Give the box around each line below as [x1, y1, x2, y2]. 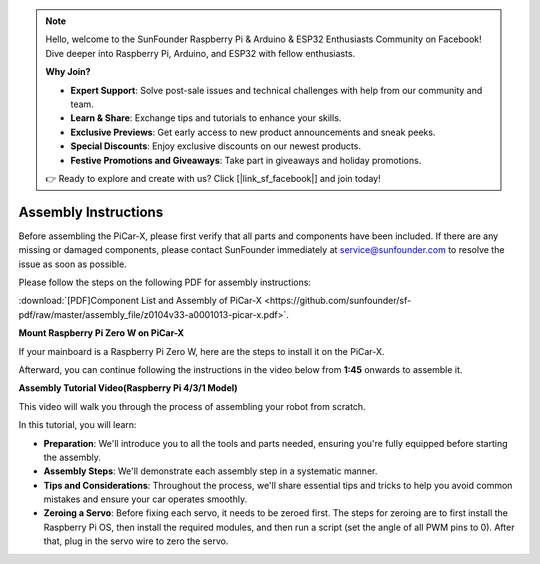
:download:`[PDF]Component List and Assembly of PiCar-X [18, 295, 262, 307]
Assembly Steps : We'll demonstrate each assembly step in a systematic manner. [43, 465, 378, 477]
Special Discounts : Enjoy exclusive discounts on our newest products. [70, 140, 362, 152]
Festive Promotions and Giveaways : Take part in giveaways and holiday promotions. [70, 154, 422, 166]
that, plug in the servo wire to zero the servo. [43, 535, 229, 547]
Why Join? [45, 66, 91, 78]
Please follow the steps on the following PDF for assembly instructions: [18, 276, 312, 288]
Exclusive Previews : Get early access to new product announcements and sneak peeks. [70, 126, 436, 138]
